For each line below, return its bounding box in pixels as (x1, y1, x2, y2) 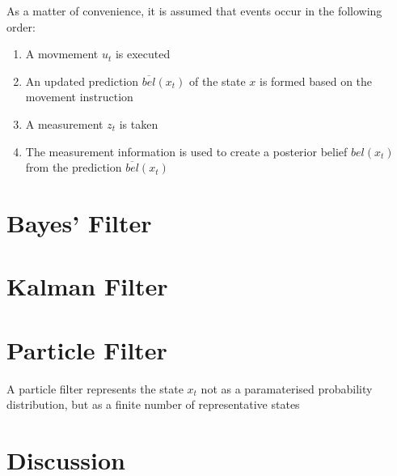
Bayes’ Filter (6, 206, 152, 239)
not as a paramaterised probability (201, 380, 373, 397)
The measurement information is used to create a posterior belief (25, 142, 348, 159)
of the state (188, 72, 246, 89)
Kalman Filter (6, 270, 168, 303)
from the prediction (25, 159, 122, 176)
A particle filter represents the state (6, 380, 184, 397)
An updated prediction (25, 72, 139, 89)
